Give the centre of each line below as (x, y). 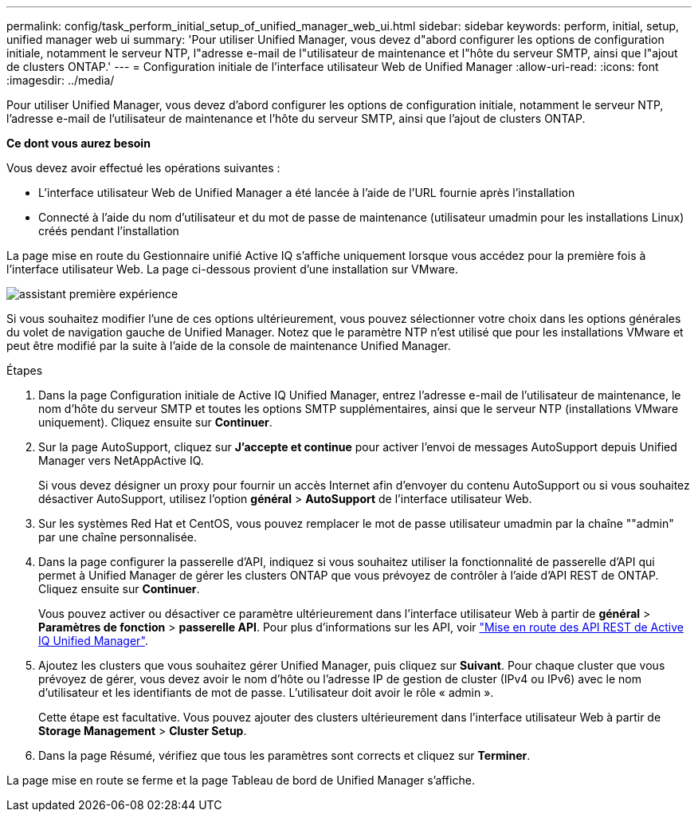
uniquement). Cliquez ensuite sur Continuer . (155, 422)
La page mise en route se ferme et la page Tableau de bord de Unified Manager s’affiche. (241, 780)
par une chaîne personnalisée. (118, 537)
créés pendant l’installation (109, 231)
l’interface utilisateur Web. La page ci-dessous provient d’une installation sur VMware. (232, 269)
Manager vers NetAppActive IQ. (121, 460)
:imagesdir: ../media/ (61, 80)
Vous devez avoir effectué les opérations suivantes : (143, 168)
